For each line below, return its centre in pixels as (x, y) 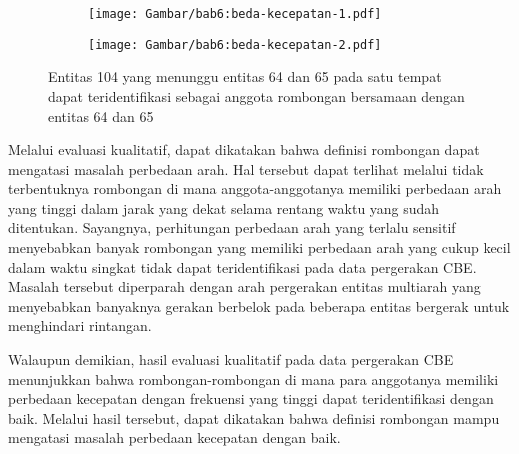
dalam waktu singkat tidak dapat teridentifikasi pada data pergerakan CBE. (242, 266)
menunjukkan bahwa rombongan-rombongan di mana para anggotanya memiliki (253, 378)
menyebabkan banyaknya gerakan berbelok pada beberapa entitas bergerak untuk (259, 305)
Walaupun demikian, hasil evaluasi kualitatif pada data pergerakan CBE (231, 359)
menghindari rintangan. (80, 325)
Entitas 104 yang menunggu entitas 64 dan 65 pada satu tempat (245, 76)
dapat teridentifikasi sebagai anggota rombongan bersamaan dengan (256, 95)
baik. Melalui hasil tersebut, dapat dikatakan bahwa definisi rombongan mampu (254, 417)
